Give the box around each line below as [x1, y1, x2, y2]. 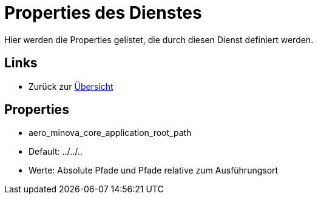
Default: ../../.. [29, 146, 83, 157]
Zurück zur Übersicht [29, 81, 113, 92]
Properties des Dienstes [4, 2, 202, 23]
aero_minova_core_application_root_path [29, 127, 192, 138]
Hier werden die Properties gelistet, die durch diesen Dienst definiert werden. [4, 34, 314, 45]
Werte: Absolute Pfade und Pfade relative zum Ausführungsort [29, 165, 279, 176]
